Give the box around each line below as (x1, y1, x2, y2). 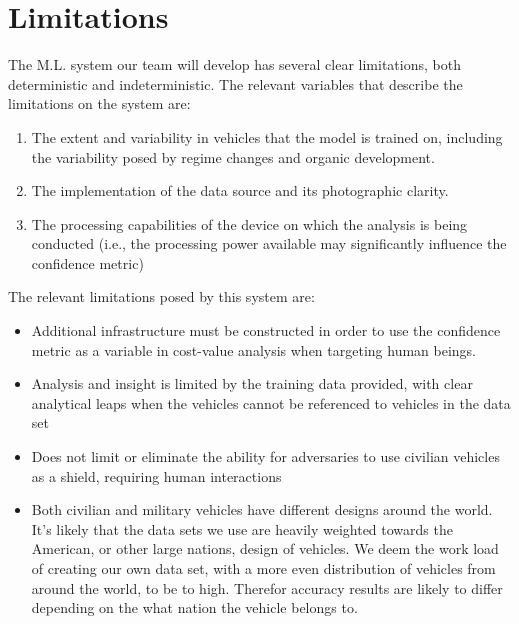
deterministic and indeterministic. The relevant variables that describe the (8, 73, 463, 94)
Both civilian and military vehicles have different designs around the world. (31, 499, 493, 520)
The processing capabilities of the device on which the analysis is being (31, 213, 468, 234)
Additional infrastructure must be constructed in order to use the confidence (31, 320, 501, 341)
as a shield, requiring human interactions (31, 465, 282, 486)
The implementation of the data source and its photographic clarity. (31, 180, 449, 201)
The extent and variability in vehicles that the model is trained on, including (31, 126, 503, 147)
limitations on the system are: (8, 93, 191, 114)
